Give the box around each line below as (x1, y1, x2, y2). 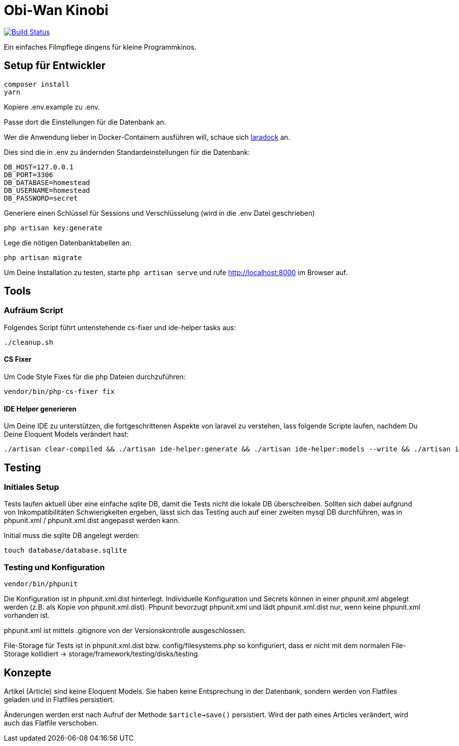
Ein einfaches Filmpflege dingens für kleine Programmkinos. (4, 42, 196, 51)
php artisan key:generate (4, 224, 103, 232)
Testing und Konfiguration (4, 562, 105, 572)
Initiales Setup (4, 482, 59, 492)
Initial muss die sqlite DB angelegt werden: (4, 531, 140, 540)
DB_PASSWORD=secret (4, 194, 78, 202)
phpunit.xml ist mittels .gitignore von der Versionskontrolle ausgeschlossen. (4, 626, 246, 635)
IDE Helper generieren (4, 404, 77, 413)
